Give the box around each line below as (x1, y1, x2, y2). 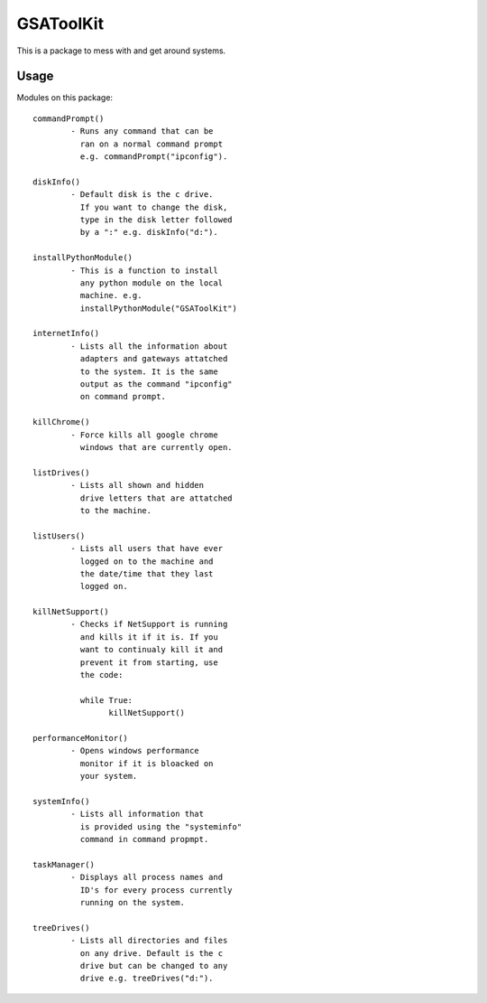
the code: (79, 670, 124, 680)
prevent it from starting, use (79, 657, 218, 668)
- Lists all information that (70, 809, 205, 820)
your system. (79, 771, 138, 782)
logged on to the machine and (79, 556, 214, 567)
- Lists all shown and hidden (70, 480, 205, 491)
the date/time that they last (79, 568, 214, 578)
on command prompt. (79, 391, 167, 402)
